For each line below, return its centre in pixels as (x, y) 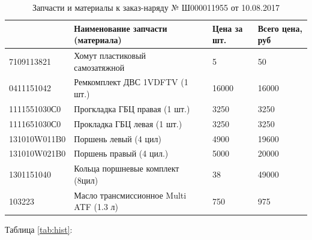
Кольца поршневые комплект (127, 168)
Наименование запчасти (121, 28)
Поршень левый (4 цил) (118, 138)
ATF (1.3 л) (96, 207)
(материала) (98, 40)
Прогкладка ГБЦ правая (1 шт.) (132, 108)
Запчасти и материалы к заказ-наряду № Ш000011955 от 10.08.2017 (156, 7)
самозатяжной (99, 67)
